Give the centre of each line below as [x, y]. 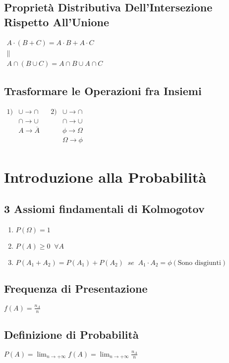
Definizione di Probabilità [71, 334]
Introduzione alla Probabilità [105, 177]
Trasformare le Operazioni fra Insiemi [103, 91]
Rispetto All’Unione [57, 22]
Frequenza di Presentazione [76, 288]
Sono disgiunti [199, 263]
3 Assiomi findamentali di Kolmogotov [104, 209]
